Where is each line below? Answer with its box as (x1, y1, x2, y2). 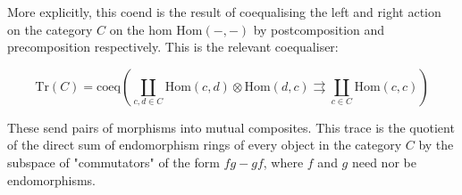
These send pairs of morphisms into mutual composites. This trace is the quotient (7, 118, 455, 136)
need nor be (351, 152, 416, 171)
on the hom (109, 20, 172, 38)
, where (263, 152, 304, 171)
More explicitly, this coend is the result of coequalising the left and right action (7, 3, 441, 20)
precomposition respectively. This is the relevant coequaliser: (7, 37, 339, 56)
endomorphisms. (7, 170, 96, 189)
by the (418, 135, 454, 154)
